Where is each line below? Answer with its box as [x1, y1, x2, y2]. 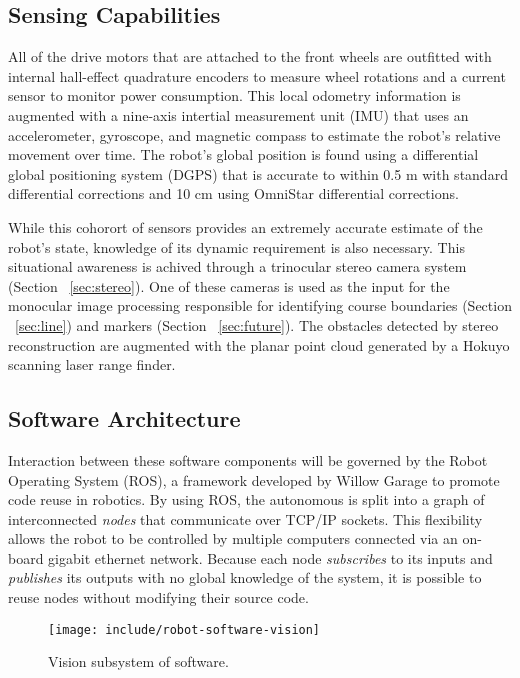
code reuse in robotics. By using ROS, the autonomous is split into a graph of [8, 489, 485, 510]
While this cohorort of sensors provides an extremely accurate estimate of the [8, 216, 483, 237]
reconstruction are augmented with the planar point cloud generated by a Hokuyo [8, 334, 510, 355]
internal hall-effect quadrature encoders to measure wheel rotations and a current [8, 65, 506, 86]
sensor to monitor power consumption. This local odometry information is [8, 85, 461, 106]
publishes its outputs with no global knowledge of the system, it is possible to [8, 567, 482, 588]
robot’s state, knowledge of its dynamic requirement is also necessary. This [8, 236, 465, 257]
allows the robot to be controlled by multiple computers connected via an [8, 528, 458, 549]
